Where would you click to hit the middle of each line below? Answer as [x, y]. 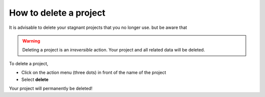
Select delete [35, 79]
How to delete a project [57, 13]
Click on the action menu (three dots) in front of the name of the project [94, 73]
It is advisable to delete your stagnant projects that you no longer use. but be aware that [98, 27]
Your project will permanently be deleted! [51, 88]
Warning [31, 41]
